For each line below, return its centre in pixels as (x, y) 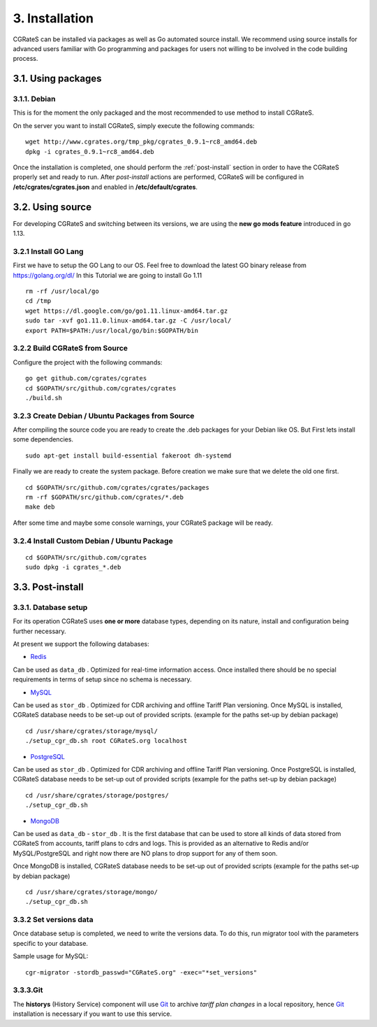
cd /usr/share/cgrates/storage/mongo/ (92, 892)
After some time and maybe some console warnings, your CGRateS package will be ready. (143, 523)
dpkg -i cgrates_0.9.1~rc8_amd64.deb (90, 151)
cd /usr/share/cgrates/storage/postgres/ (97, 795)
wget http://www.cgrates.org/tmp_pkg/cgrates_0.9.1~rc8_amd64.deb (141, 142)
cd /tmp (38, 301)
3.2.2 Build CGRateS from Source (71, 348)
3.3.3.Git (28, 990)
